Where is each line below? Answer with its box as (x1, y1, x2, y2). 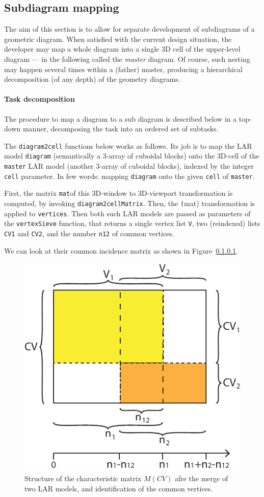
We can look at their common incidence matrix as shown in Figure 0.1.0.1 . (4, 245, 238, 256)
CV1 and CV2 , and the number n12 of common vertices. (4, 228, 174, 238)
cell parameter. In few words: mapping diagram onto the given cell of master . (4, 170, 255, 181)
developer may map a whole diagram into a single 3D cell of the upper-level (4, 43, 241, 54)
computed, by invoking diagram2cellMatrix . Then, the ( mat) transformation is (4, 198, 255, 209)
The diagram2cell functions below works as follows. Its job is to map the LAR (4, 140, 252, 151)
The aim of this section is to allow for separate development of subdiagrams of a (4, 24, 255, 34)
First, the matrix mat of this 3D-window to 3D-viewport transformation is (4, 188, 233, 198)
